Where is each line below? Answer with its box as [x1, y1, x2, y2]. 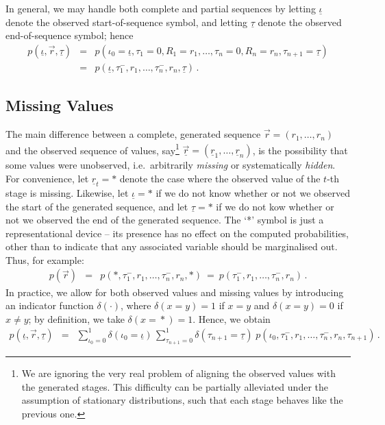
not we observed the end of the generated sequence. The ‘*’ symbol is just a [5, 212, 324, 227]
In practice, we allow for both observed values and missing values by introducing [5, 284, 344, 299]
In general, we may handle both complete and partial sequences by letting [5, 1, 316, 15]
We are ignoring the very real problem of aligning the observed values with [21, 366, 336, 380]
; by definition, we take [28, 311, 125, 326]
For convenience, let [5, 171, 89, 185]
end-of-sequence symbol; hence [5, 28, 134, 42]
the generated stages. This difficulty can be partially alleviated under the [21, 379, 328, 393]
